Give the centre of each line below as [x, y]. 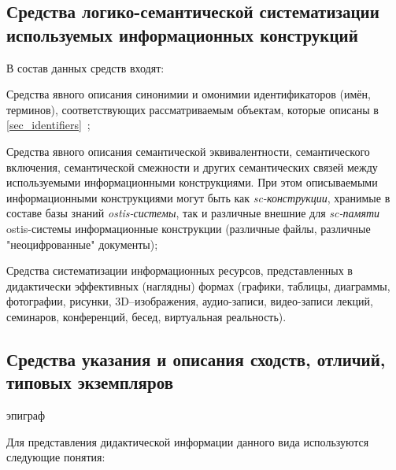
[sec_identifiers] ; [48, 125]
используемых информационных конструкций [182, 34]
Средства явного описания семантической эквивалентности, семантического [188, 151]
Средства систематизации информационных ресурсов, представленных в [179, 270]
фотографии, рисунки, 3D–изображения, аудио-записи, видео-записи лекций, [190, 301]
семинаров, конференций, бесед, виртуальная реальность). [146, 316]
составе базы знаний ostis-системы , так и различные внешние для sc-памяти [193, 213]
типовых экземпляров [90, 382]
